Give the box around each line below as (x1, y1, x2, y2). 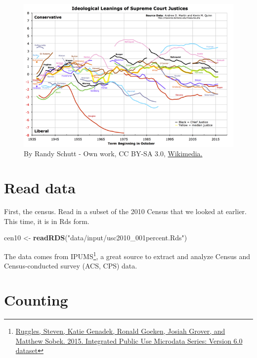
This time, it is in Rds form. (4, 216, 89, 226)
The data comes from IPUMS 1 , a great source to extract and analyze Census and (4, 249, 251, 261)
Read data (4, 178, 76, 198)
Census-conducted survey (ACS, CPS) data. (4, 261, 137, 271)
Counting (4, 289, 68, 310)
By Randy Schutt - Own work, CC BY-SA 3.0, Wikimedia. (24, 148, 203, 159)
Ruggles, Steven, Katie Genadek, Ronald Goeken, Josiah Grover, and (15, 325, 225, 336)
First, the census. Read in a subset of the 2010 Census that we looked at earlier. (4, 206, 247, 217)
